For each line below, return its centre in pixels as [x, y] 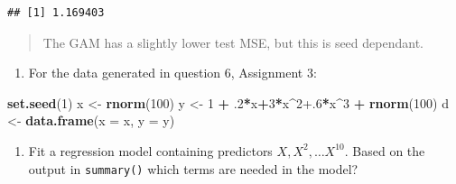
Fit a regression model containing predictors [150, 150]
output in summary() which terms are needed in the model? [193, 168]
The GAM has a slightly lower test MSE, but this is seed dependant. [233, 42]
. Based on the [385, 150]
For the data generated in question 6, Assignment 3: [172, 73]
